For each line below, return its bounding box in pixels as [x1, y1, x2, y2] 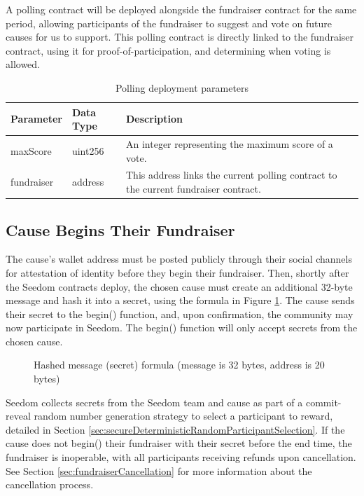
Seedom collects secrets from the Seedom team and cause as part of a [6, 394, 303, 409]
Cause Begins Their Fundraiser [6, 219, 235, 240]
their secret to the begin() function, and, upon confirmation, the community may [6, 306, 353, 321]
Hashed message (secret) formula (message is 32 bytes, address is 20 [34, 357, 325, 372]
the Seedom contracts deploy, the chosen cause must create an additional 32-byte [6, 279, 353, 294]
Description [126, 111, 183, 126]
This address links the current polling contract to [126, 167, 337, 182]
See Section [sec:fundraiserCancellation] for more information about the [6, 463, 312, 478]
